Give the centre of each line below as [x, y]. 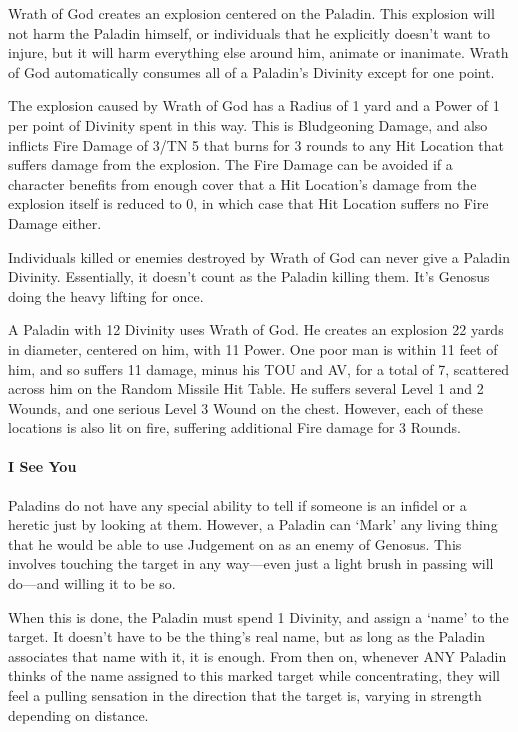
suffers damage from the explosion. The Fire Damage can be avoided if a [230, 164]
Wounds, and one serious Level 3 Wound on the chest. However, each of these [246, 407]
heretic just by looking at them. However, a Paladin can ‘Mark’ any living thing [253, 524]
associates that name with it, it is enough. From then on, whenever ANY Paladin [257, 655]
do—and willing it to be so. [92, 583]
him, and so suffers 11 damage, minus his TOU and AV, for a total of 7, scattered [259, 368]
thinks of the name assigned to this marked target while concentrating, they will [254, 675]
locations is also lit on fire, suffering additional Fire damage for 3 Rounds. [234, 427]
